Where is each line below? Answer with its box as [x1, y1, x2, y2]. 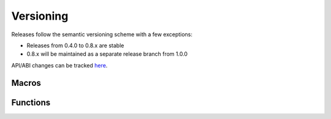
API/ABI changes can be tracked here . [11, 61, 108, 69]
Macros [11, 77, 41, 88]
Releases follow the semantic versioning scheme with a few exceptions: [11, 31, 193, 38]
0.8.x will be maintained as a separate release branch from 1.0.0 [26, 50, 188, 58]
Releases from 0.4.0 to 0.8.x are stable [26, 42, 124, 49]
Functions [11, 97, 51, 107]
